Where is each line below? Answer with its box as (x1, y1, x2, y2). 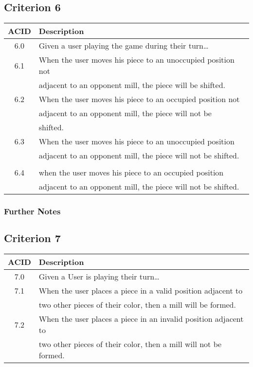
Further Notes (4, 205, 61, 217)
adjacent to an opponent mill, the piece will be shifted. (38, 79, 225, 91)
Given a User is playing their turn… (38, 271, 160, 282)
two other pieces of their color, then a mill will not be (38, 338, 222, 350)
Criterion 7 (4, 230, 61, 245)
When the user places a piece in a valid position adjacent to (38, 285, 243, 297)
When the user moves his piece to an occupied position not (38, 93, 240, 105)
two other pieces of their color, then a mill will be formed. (38, 299, 236, 311)
